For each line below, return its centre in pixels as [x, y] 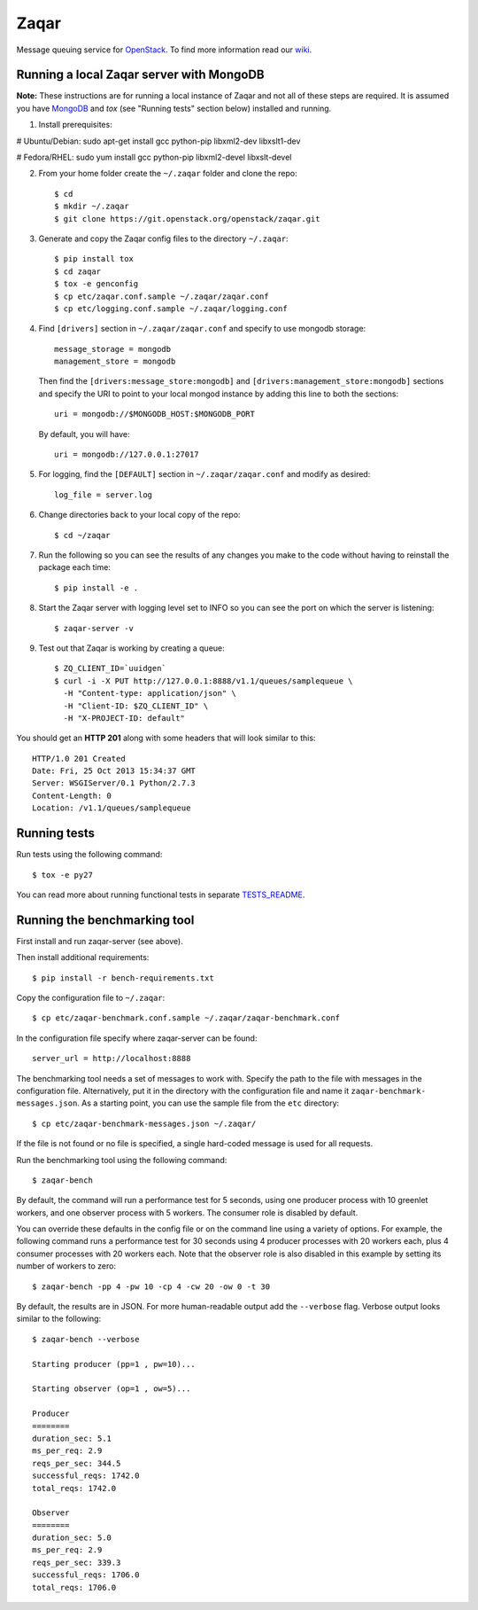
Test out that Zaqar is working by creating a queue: [131, 648]
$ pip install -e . [96, 588]
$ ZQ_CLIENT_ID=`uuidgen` [111, 668]
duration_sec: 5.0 [72, 1538]
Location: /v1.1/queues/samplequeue [112, 808]
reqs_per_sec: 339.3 [77, 1562]
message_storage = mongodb [113, 349]
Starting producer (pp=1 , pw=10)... [114, 1364]
